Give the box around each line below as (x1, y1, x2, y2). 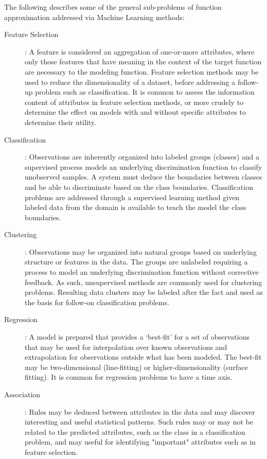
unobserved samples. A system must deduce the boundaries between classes (25, 171, 262, 182)
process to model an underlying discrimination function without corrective (25, 267, 259, 277)
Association (4, 389, 41, 399)
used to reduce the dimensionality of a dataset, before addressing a (25, 76, 236, 87)
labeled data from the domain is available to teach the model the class (25, 202, 246, 213)
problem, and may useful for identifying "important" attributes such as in (25, 436, 256, 447)
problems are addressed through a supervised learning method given (25, 191, 240, 202)
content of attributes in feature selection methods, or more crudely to (25, 96, 244, 107)
